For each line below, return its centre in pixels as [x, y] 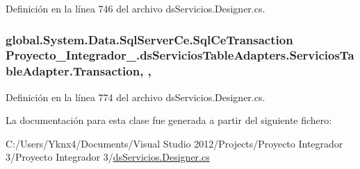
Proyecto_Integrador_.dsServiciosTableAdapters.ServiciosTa [180, 55]
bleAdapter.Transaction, [75, 71]
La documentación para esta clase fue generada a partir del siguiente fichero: [169, 120]
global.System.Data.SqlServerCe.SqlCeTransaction [149, 39]
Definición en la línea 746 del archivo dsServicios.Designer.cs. [136, 8]
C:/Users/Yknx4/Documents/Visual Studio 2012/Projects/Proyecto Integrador [174, 143]
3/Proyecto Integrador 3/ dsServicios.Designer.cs [108, 157]
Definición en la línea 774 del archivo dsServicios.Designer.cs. [136, 97]
